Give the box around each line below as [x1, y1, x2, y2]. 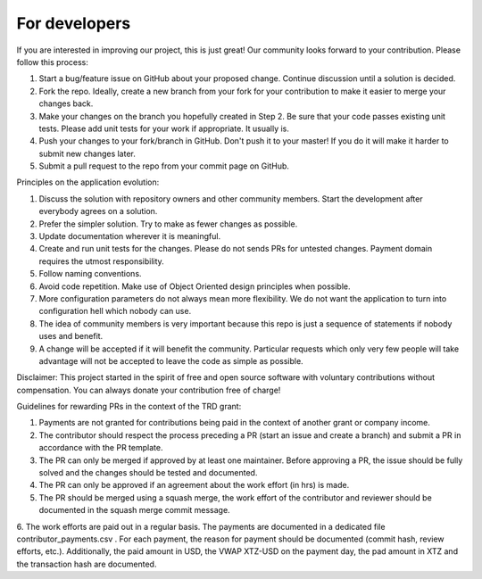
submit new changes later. [38, 148, 136, 159]
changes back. [38, 98, 94, 109]
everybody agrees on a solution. [38, 206, 158, 217]
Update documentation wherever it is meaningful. [38, 231, 221, 242]
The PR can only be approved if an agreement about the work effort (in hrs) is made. [38, 480, 350, 491]
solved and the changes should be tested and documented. [38, 467, 258, 478]
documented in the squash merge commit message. [38, 505, 231, 516]
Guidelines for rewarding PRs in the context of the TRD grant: [16, 401, 242, 412]
